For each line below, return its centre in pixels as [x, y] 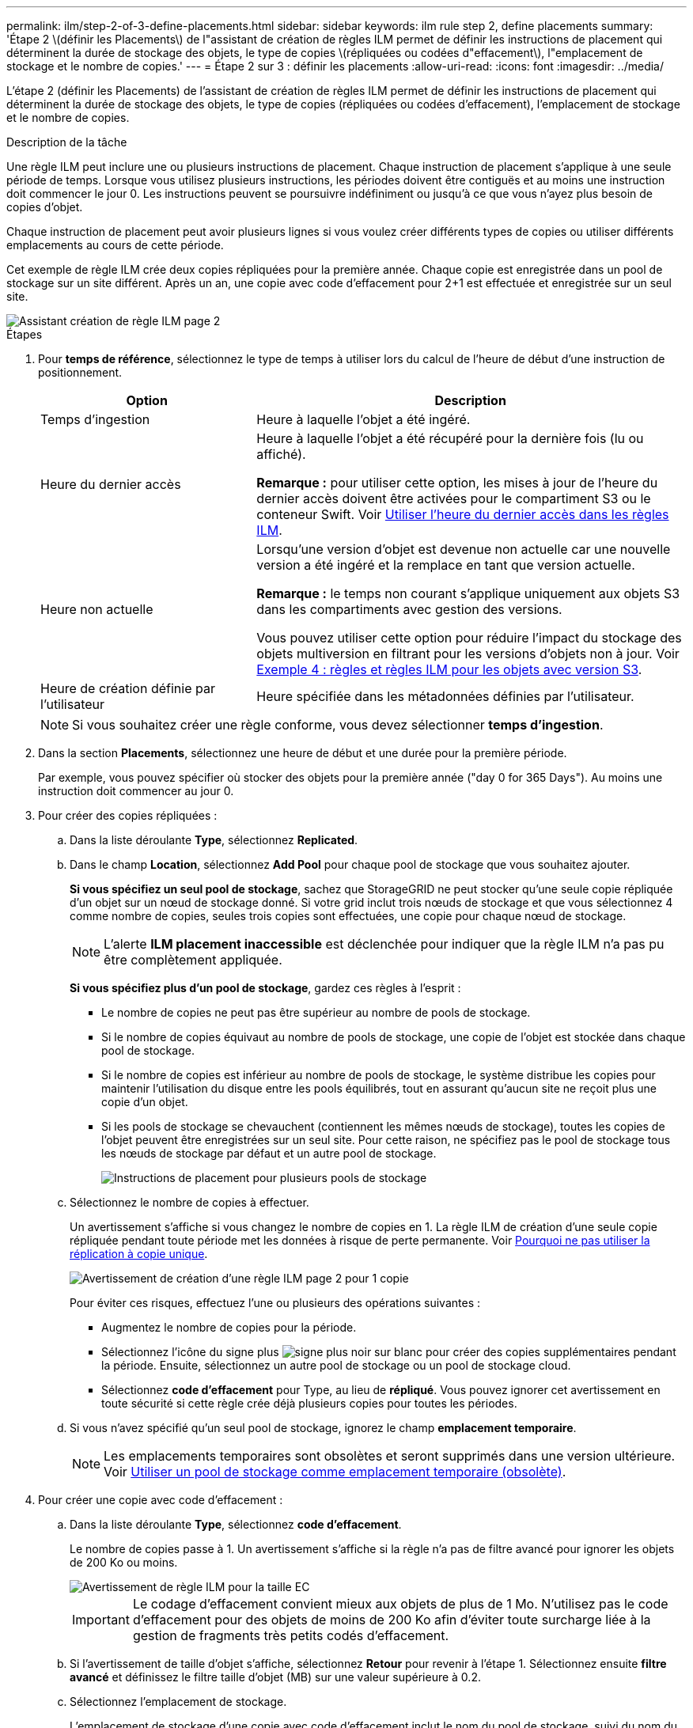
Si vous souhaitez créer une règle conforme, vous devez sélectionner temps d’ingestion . [338, 725]
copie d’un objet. [145, 1102]
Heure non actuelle [97, 609]
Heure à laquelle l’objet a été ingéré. [364, 419]
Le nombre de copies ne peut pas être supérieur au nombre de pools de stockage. [316, 1012]
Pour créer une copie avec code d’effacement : [161, 1500]
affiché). [281, 454]
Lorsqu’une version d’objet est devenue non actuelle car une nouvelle [464, 549]
